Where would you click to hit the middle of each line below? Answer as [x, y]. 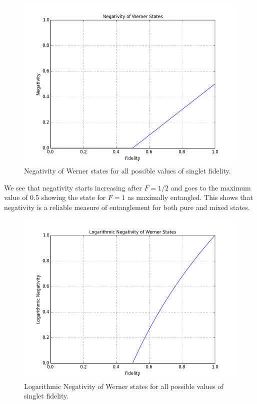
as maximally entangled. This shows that [190, 197]
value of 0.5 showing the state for [55, 197]
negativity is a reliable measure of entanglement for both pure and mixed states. [127, 207]
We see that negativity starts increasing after [73, 187]
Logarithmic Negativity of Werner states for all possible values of [124, 386]
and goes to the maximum [211, 187]
